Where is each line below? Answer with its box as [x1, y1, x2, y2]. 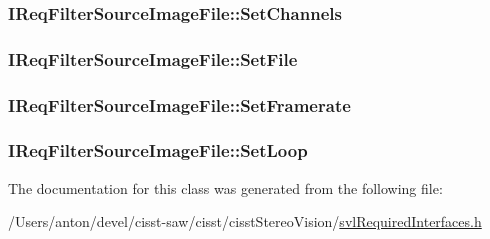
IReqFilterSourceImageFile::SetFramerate [8, 92, 351, 117]
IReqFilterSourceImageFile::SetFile [8, 46, 298, 71]
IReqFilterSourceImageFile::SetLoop [8, 138, 308, 163]
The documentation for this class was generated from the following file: [8, 177, 443, 198]
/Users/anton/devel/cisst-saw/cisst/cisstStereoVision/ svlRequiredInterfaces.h [8, 211, 482, 232]
